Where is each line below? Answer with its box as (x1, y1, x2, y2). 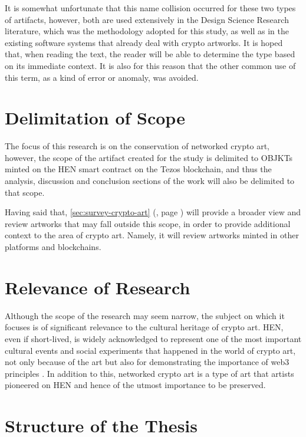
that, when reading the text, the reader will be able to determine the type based (5, 48, 295, 60)
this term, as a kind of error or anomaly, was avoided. (5, 71, 199, 83)
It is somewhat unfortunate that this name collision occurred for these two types (5, 2, 296, 14)
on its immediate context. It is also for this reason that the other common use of (5, 59, 296, 71)
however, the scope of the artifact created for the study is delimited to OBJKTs (5, 151, 293, 163)
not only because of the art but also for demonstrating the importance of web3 (5, 356, 289, 368)
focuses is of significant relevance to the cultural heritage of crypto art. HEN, (5, 321, 284, 333)
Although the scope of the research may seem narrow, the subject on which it (5, 309, 285, 321)
